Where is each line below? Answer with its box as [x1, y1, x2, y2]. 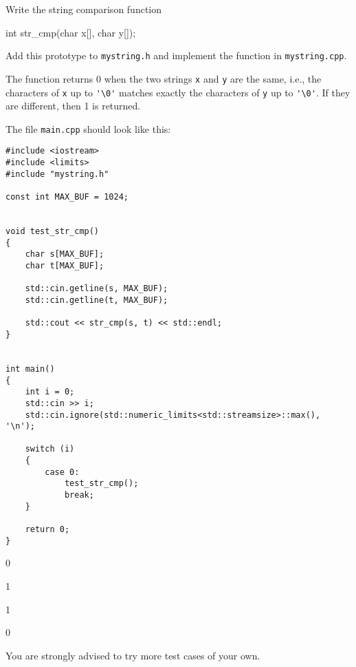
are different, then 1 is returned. [5, 98, 141, 113]
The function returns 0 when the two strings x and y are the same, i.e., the [5, 71, 322, 85]
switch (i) [25, 444, 75, 454]
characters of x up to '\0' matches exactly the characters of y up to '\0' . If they [5, 85, 351, 99]
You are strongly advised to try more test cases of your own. [5, 648, 260, 662]
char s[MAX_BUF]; [25, 249, 104, 260]
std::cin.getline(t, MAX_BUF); [25, 295, 168, 305]
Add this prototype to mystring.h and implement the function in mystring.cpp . [5, 48, 347, 63]
